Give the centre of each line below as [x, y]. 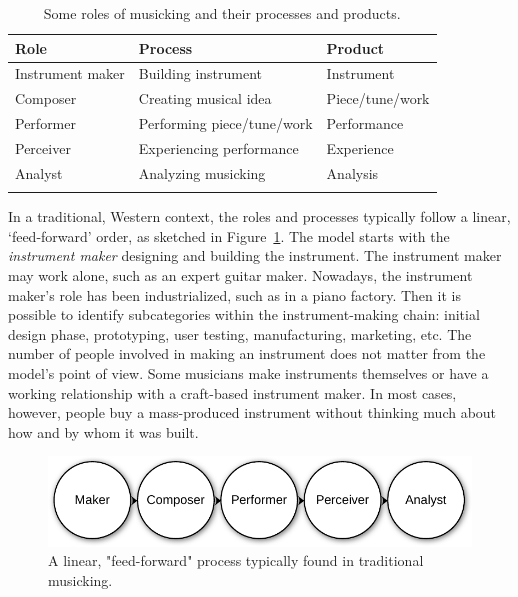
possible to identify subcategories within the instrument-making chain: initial [244, 314]
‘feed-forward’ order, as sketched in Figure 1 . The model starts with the [229, 235]
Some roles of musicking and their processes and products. [222, 13]
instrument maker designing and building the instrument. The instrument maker [255, 255]
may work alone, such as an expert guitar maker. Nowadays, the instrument [240, 274]
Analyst [39, 172]
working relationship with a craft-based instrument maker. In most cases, [232, 392]
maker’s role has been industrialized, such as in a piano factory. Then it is [234, 294]
